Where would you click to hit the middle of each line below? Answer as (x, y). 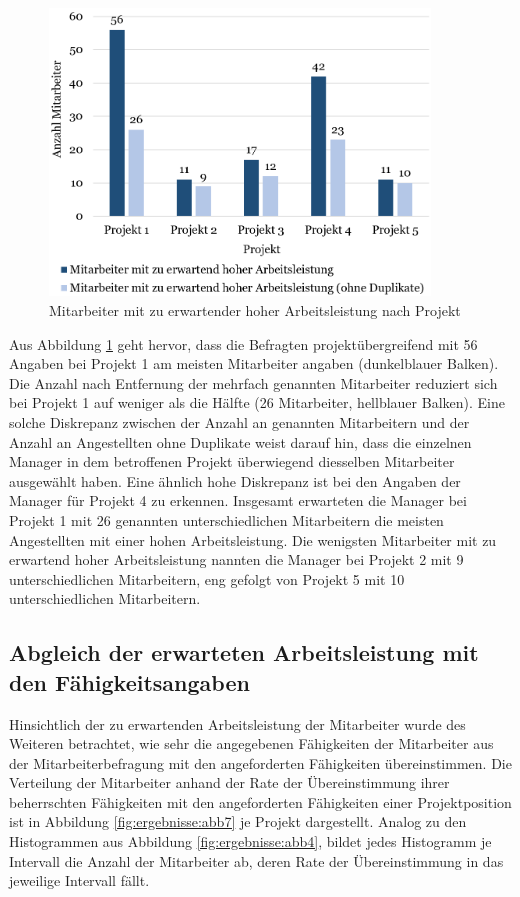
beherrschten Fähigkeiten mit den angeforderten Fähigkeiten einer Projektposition (260, 801)
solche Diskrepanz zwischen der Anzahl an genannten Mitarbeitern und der (239, 421)
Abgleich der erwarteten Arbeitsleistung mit (244, 652)
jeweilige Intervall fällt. (79, 880)
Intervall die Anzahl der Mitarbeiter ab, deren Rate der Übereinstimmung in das (256, 860)
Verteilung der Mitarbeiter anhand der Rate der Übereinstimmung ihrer (229, 782)
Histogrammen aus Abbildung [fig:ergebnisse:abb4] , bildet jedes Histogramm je (250, 841)
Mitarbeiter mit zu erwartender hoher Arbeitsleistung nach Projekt (255, 310)
